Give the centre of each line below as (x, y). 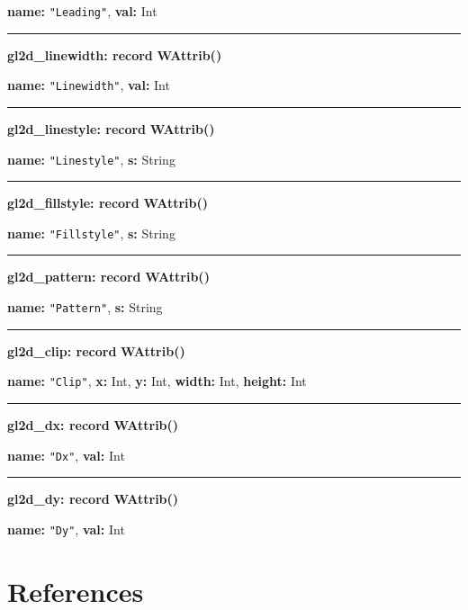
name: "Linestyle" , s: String (91, 159)
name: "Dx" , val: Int (66, 455)
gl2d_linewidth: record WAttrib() (115, 54)
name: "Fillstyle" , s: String (91, 233)
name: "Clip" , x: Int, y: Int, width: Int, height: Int (157, 381)
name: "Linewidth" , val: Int (89, 85)
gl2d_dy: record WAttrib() (93, 499)
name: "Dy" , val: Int (66, 529)
